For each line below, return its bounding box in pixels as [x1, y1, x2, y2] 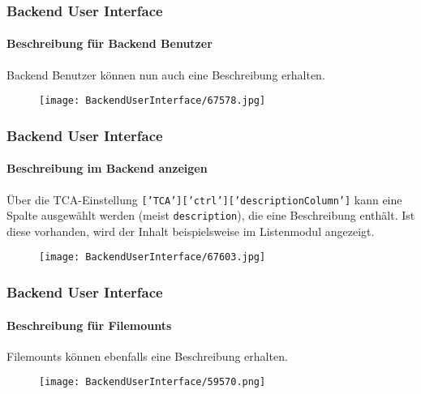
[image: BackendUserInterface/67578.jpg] [39, 95, 266, 107]
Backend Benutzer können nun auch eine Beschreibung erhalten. [6, 66, 325, 83]
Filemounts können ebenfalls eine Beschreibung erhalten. [6, 347, 288, 364]
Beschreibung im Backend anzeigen [6, 160, 208, 177]
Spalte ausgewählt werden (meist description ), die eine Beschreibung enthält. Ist [6, 207, 415, 224]
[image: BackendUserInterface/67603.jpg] [39, 251, 266, 263]
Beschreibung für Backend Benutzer [6, 35, 213, 52]
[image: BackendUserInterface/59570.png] [39, 376, 266, 388]
